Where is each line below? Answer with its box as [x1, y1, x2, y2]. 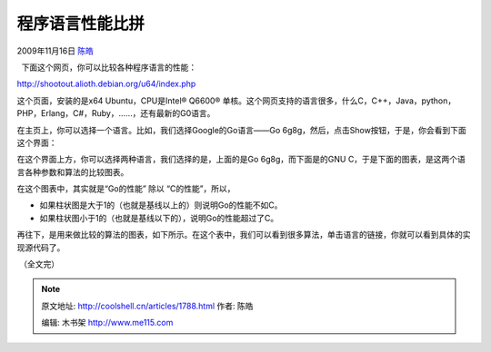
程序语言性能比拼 [16, 14, 145, 34]
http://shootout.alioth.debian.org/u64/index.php [16, 78, 196, 90]
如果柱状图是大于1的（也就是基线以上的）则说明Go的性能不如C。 [39, 200, 283, 210]
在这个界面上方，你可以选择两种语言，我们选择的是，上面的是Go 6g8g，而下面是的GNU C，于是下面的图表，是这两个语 [16, 154, 466, 165]
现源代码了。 [16, 241, 65, 253]
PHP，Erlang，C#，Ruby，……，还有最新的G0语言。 [16, 108, 215, 119]
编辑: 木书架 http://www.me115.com [41, 318, 174, 328]
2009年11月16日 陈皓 [16, 45, 95, 56]
